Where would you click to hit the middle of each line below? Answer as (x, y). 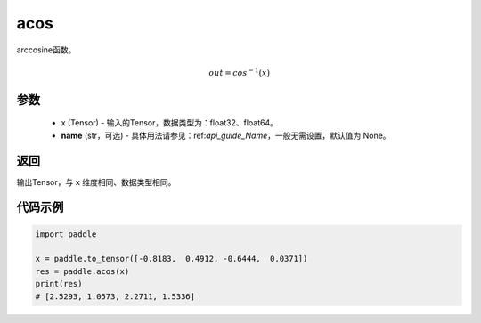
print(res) (59, 284)
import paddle (66, 234)
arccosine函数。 (46, 50)
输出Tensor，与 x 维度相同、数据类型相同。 (96, 182)
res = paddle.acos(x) (82, 271)
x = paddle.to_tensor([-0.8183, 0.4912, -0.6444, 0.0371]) (171, 259)
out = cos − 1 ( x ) (240, 72)
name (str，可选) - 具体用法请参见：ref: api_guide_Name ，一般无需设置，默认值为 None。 (226, 135)
